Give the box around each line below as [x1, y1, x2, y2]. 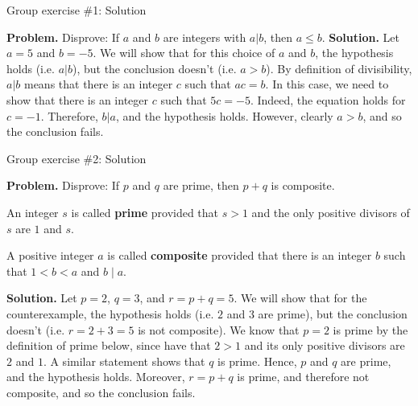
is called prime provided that [71, 203, 219, 220]
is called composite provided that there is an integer [107, 247, 372, 264]
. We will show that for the [234, 289, 367, 306]
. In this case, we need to [265, 76, 389, 92]
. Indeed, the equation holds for [250, 91, 406, 108]
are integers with [163, 28, 246, 45]
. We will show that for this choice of [93, 44, 275, 61]
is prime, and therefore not [237, 368, 370, 385]
